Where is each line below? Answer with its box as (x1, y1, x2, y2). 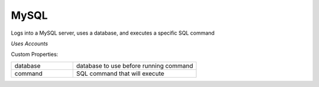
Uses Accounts (11, 40, 48, 47)
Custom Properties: (11, 51, 58, 58)
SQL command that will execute (76, 69, 165, 78)
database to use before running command (76, 62, 193, 70)
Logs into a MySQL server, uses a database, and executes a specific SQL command (11, 29, 215, 36)
